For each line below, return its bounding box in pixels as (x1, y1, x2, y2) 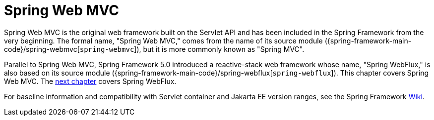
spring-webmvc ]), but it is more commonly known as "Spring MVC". (79, 44, 305, 53)
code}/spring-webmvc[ (4, 44, 80, 53)
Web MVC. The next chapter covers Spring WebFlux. (4, 77, 177, 85)
